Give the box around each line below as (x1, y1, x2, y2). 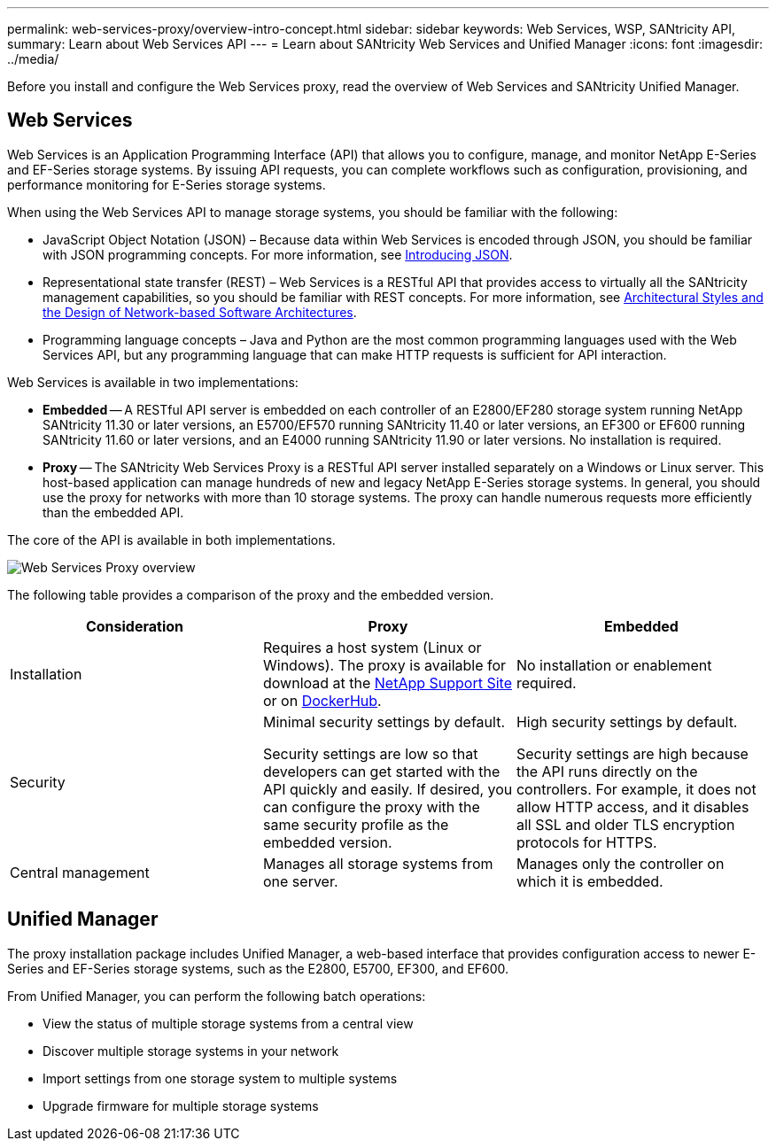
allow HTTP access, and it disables (516, 797, 749, 816)
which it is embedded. (516, 872, 663, 890)
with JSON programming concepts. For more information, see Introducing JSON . (43, 246, 513, 262)
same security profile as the (262, 815, 449, 834)
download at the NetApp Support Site (262, 673, 512, 692)
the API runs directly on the (516, 762, 698, 780)
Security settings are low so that (262, 744, 478, 763)
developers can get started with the (262, 762, 501, 780)
